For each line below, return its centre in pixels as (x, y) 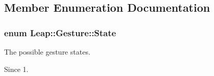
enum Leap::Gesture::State (60, 32)
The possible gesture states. (47, 52)
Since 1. (16, 69)
